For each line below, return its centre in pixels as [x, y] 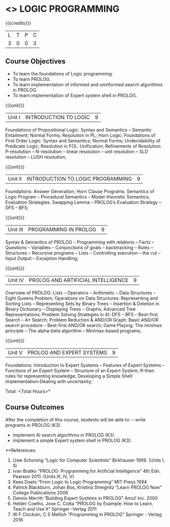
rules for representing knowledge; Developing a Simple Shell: [69, 376]
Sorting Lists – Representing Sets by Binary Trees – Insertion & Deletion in [82, 304]
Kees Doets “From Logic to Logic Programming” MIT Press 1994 [80, 482]
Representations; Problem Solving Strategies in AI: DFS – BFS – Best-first [82, 314]
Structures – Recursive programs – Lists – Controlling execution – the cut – [83, 253]
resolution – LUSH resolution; [36, 157]
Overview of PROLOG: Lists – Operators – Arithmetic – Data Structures [79, 293]
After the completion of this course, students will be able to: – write [76, 419]
